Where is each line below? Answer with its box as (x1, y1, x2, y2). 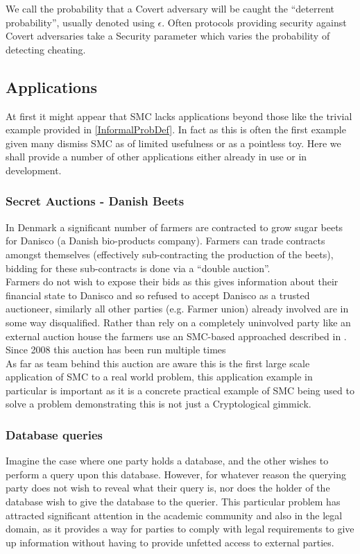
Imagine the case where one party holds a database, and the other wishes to (6, 453, 329, 468)
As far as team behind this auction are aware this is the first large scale (6, 355, 310, 370)
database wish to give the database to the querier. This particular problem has (6, 494, 341, 509)
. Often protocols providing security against (162, 15, 347, 29)
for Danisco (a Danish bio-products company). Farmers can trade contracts (6, 233, 325, 248)
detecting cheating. (6, 42, 86, 56)
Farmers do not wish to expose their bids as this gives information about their (6, 274, 338, 289)
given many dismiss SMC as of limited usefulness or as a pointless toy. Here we (6, 135, 341, 150)
